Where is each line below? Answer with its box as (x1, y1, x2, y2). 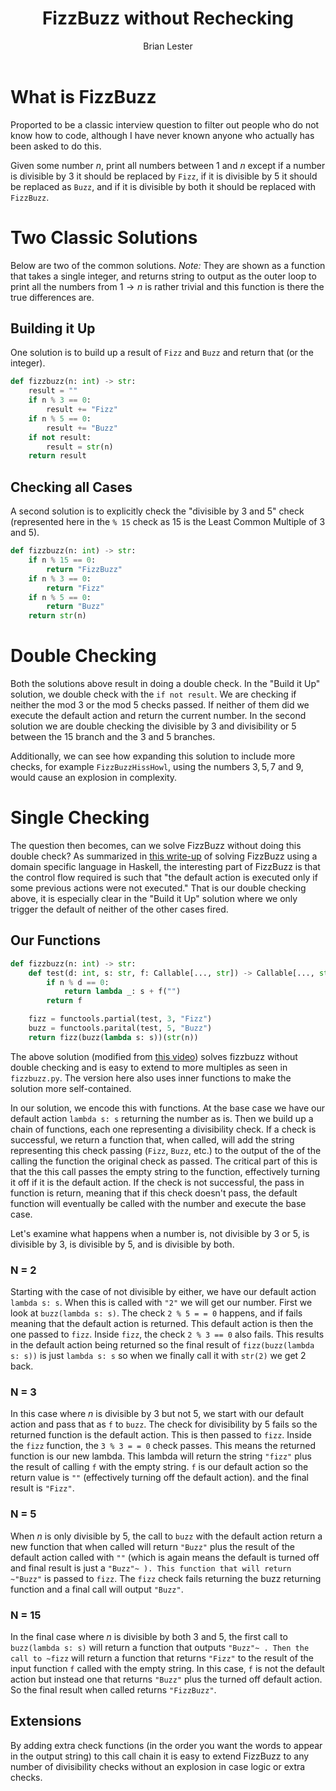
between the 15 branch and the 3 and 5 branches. (10, 731, 216, 743)
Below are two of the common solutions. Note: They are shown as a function (10, 259, 326, 271)
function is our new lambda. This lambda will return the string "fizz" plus (10, 1450, 312, 1462)
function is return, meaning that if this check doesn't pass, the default (10, 1187, 298, 1199)
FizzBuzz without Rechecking (41, 7, 295, 30)
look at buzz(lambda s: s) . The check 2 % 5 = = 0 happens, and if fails (10, 1307, 303, 1319)
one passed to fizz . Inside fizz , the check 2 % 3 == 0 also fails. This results (10, 1328, 325, 1341)
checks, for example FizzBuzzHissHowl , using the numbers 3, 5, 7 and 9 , (10, 761, 304, 773)
